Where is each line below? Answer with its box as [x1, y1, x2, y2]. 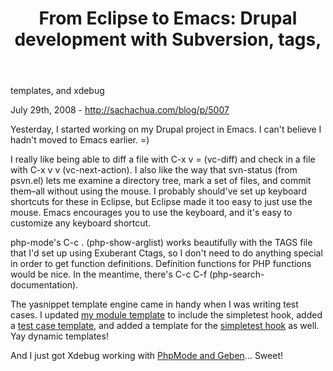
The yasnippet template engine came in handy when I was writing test [10, 298, 299, 311]
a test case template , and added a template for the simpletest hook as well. [10, 320, 320, 332]
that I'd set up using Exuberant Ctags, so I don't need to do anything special [10, 247, 323, 259]
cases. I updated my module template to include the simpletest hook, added [10, 309, 323, 321]
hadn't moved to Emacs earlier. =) [10, 134, 150, 146]
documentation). [10, 279, 79, 291]
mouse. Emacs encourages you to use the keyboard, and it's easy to [10, 207, 293, 219]
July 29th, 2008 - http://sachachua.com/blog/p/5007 [10, 104, 230, 116]
